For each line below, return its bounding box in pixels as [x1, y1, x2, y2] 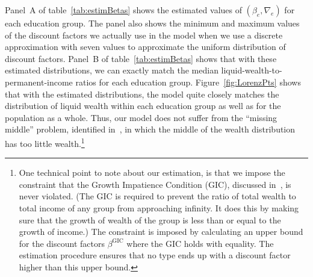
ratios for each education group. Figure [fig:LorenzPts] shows [75, 75, 301, 88]
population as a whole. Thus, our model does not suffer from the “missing [5, 111, 277, 123]
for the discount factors [19, 237, 105, 249]
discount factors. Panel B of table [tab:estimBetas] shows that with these [5, 52, 277, 64]
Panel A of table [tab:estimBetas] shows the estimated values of [5, 4, 242, 16]
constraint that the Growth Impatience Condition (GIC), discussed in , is [19, 178, 291, 190]
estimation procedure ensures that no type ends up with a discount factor [19, 249, 291, 261]
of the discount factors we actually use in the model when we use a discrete [5, 28, 283, 41]
